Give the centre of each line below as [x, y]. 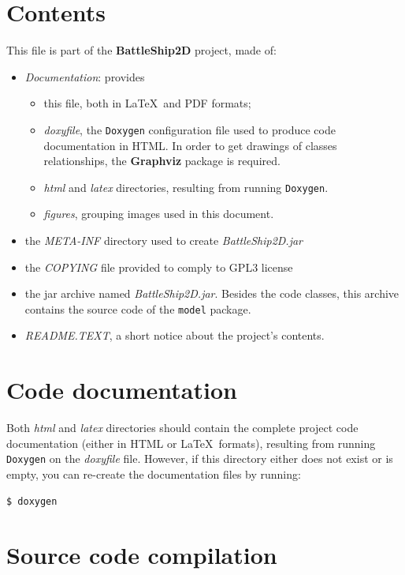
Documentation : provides [85, 76]
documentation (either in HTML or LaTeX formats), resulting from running [191, 443]
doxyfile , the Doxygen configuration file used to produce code [189, 129]
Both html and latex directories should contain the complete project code [182, 428]
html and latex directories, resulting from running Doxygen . [186, 187]
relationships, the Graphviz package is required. [162, 161]
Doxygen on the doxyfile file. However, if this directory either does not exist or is [200, 458]
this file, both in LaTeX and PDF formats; [147, 103]
